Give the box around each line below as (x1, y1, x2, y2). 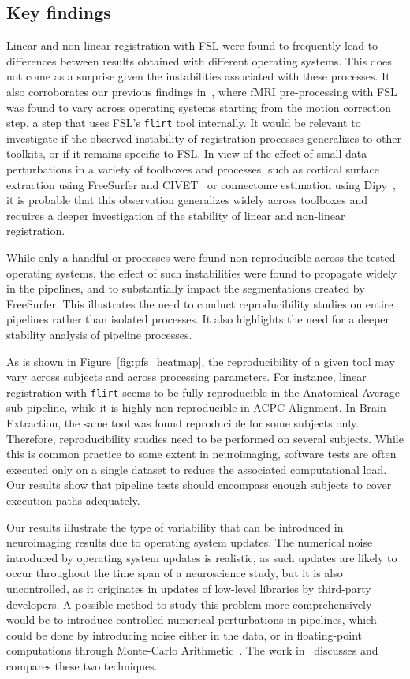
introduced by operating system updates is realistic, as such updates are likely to (6, 549, 397, 565)
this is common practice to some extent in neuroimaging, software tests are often (6, 446, 397, 462)
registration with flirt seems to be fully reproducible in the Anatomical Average (6, 383, 401, 400)
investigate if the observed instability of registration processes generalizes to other (6, 129, 401, 146)
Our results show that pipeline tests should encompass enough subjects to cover (6, 476, 392, 493)
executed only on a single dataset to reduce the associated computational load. (6, 461, 387, 477)
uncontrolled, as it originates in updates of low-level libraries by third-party (6, 580, 371, 596)
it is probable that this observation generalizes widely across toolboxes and (6, 192, 368, 208)
